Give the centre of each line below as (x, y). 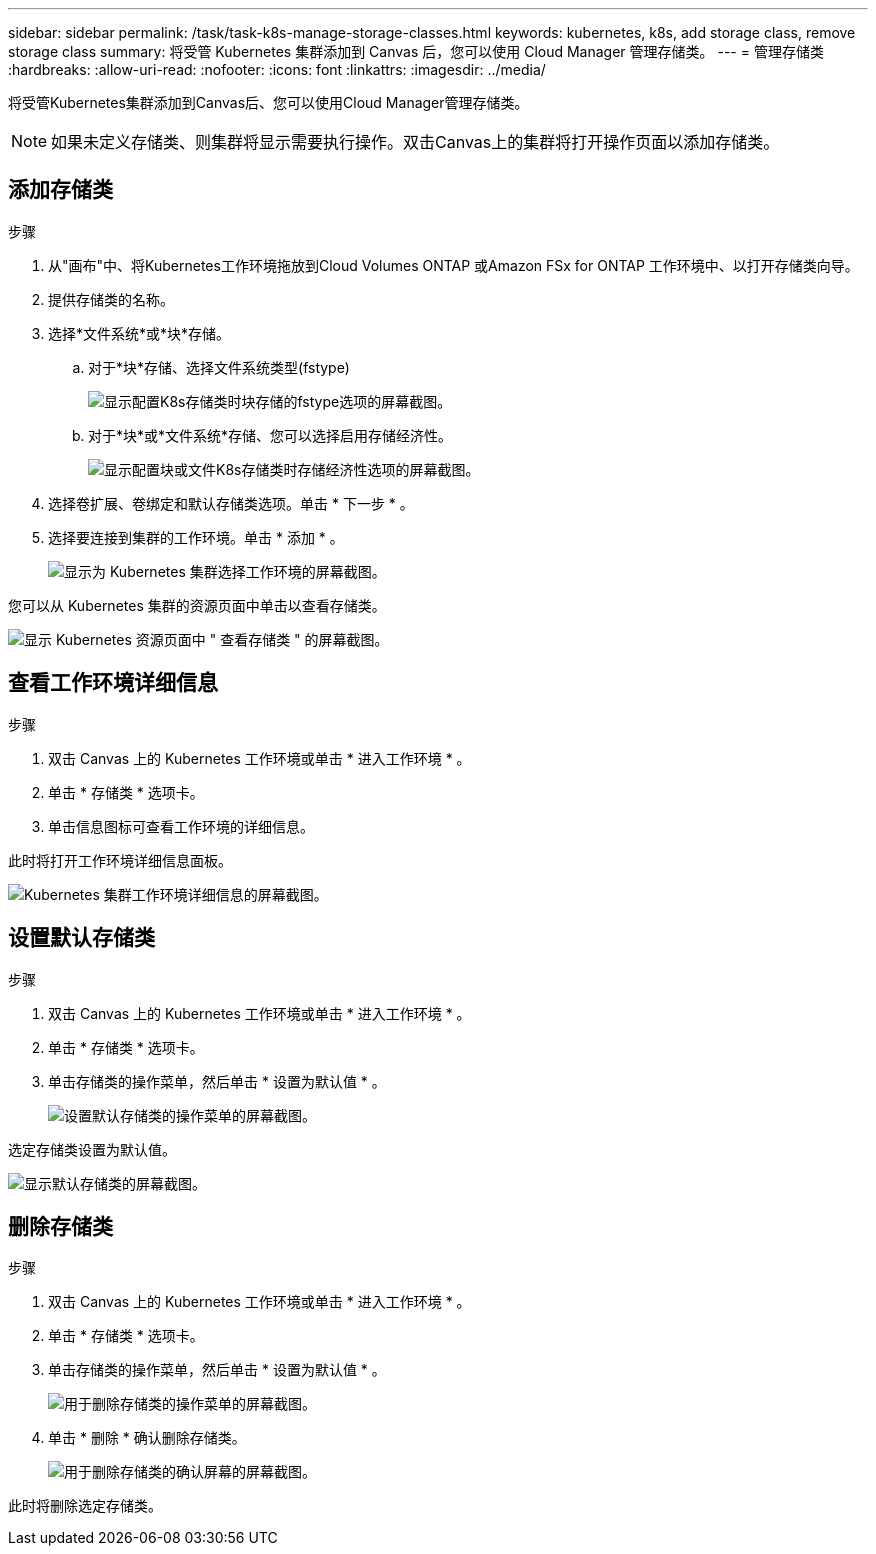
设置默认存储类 (81, 938)
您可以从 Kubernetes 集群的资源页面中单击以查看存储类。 (197, 605)
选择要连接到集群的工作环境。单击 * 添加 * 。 (196, 537)
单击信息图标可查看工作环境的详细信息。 (181, 826)
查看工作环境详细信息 (113, 683)
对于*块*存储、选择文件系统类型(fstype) (219, 367)
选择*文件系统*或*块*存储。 (139, 333)
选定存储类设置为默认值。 (92, 1149)
